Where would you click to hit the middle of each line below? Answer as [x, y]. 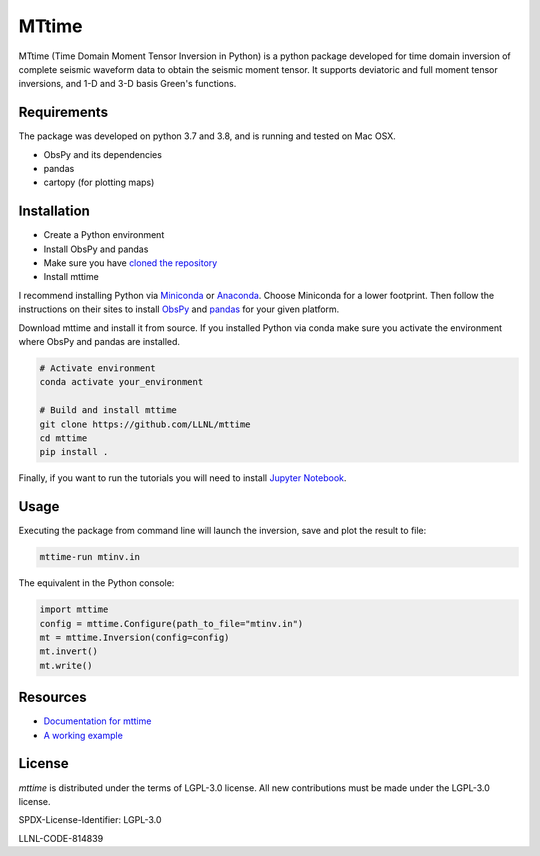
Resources [52, 697]
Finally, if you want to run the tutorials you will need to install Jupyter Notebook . [182, 478]
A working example [83, 735]
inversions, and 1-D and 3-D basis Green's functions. [127, 84]
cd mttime [63, 438]
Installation [54, 211]
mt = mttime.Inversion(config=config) [134, 637]
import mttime [74, 609]
